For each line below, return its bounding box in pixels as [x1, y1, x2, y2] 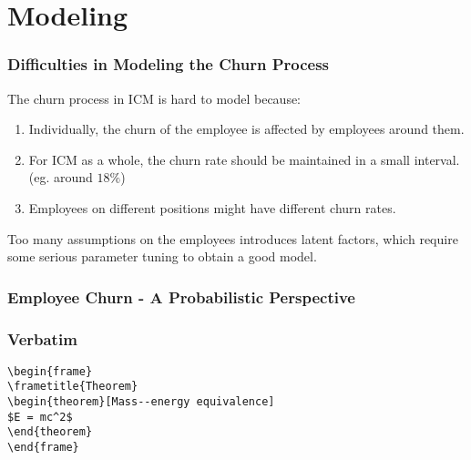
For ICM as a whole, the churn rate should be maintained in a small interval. [28, 149, 460, 169]
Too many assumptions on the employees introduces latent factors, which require [7, 229, 458, 248]
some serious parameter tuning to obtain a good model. [7, 247, 317, 266]
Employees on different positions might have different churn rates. [28, 198, 396, 217]
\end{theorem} [7, 425, 93, 439]
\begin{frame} [7, 364, 93, 378]
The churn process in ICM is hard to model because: [7, 88, 302, 107]
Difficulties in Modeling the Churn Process [7, 53, 330, 76]
